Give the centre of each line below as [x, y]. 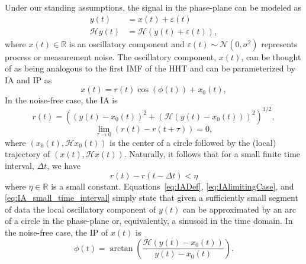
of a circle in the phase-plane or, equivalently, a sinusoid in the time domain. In [149, 221]
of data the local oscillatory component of [80, 209]
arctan [121, 248]
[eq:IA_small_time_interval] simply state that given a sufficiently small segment [152, 198]
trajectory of [28, 154]
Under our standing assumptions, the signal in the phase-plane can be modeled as [153, 7]
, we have [64, 165]
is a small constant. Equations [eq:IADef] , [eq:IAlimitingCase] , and [173, 186]
